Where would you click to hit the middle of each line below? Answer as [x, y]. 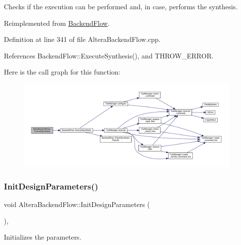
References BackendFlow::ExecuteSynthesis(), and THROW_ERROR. [109, 55]
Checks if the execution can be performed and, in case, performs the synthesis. [121, 6]
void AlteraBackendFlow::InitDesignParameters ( [77, 204]
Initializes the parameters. [43, 237]
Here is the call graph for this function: [62, 72]
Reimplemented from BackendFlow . [57, 23]
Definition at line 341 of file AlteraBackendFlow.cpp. [82, 39]
